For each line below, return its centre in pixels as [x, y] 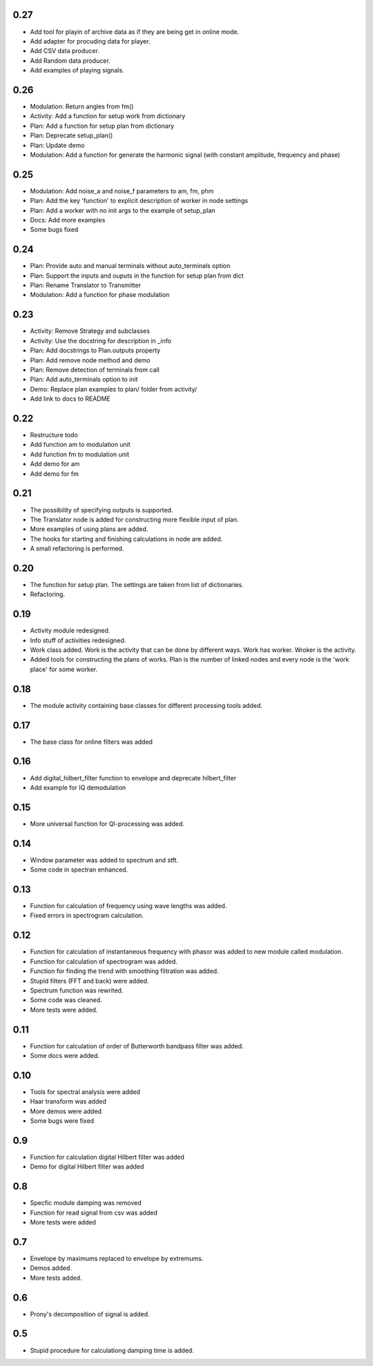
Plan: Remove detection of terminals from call [95, 369]
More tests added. [56, 1278]
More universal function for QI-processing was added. [107, 824]
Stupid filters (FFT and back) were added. [89, 981]
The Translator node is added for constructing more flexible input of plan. [134, 519]
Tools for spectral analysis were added [85, 1092]
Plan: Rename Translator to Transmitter [86, 285]
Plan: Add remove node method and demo [90, 360]
